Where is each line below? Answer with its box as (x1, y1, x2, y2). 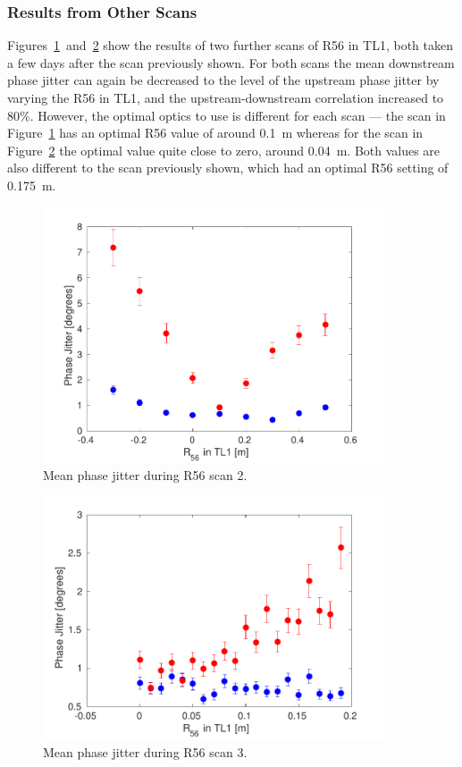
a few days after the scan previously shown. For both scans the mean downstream (7, 53, 455, 72)
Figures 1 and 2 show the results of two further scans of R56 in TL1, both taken (7, 36, 453, 55)
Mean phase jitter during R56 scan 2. (43, 466, 248, 485)
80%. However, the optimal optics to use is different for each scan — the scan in (7, 105, 446, 124)
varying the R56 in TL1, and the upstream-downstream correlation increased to (7, 88, 444, 106)
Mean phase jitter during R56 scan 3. (43, 742, 248, 761)
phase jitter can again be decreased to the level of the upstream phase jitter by (7, 71, 440, 89)
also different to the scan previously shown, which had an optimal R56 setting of (7, 158, 449, 177)
